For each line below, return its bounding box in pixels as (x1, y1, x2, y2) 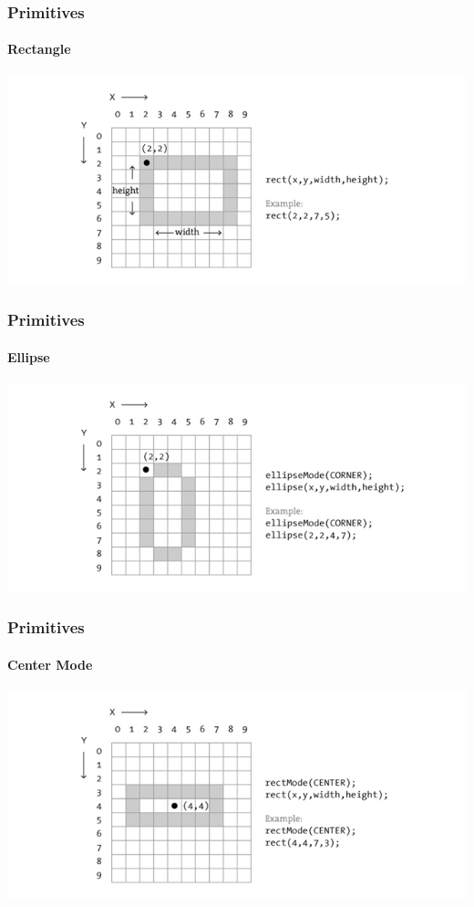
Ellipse (7, 347, 50, 366)
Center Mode (7, 654, 93, 673)
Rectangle (7, 39, 71, 58)
